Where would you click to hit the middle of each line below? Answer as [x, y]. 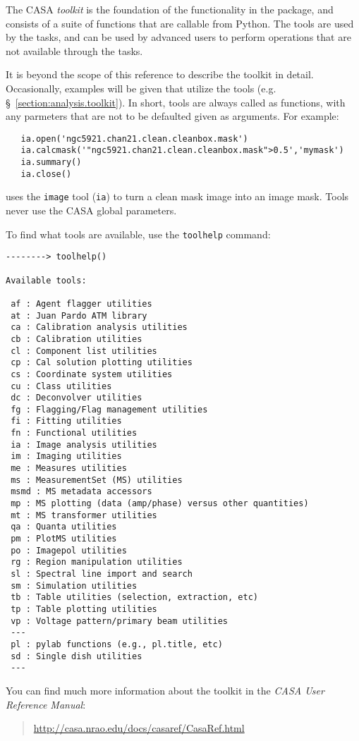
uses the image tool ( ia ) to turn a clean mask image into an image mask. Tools [177, 196]
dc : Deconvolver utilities [77, 398]
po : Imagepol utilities [69, 550]
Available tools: [46, 280]
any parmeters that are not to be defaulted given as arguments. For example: [172, 116]
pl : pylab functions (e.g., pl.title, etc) [117, 644]
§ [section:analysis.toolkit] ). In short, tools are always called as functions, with [176, 102]
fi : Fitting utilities [66, 421]
